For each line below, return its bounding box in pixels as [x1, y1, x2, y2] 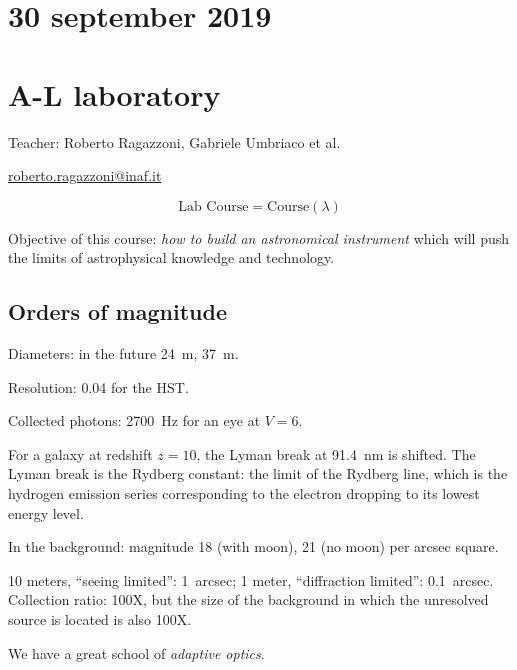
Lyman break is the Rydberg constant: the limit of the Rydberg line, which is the [8, 463, 508, 484]
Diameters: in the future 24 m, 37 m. [8, 343, 239, 364]
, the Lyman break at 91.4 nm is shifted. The [196, 443, 476, 464]
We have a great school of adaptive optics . [8, 642, 265, 663]
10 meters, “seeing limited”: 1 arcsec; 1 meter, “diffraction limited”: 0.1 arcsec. [8, 569, 494, 590]
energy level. [8, 502, 84, 523]
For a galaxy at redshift [8, 443, 153, 464]
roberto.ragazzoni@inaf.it [8, 165, 162, 186]
